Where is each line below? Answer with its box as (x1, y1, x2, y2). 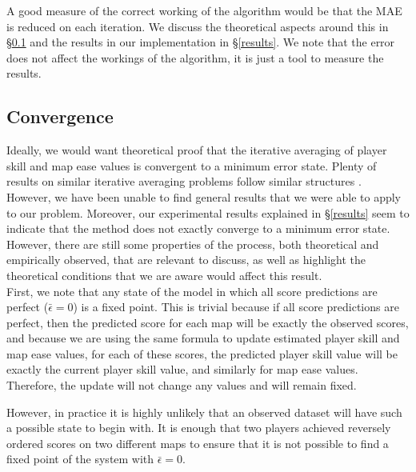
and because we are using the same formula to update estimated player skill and (6, 330, 400, 346)
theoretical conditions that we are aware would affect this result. (6, 266, 322, 283)
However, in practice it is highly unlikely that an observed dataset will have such (6, 403, 402, 420)
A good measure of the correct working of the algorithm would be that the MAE (6, 2, 402, 18)
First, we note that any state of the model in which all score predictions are (6, 282, 378, 299)
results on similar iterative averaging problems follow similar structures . (6, 173, 362, 190)
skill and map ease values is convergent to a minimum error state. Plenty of (6, 157, 377, 174)
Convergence (6, 104, 114, 129)
